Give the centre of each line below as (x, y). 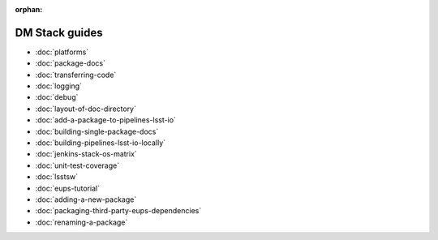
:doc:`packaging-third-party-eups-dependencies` (118, 211)
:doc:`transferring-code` (76, 75)
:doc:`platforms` (62, 52)
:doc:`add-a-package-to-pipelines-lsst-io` (105, 120)
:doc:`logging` (59, 86)
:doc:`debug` (57, 97)
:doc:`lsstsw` (57, 177)
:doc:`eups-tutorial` (68, 188)
